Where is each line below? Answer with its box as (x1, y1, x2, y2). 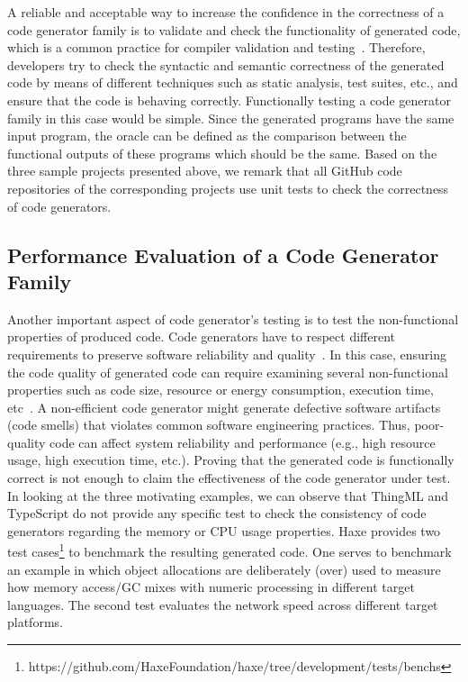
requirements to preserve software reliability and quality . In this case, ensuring (7, 344, 447, 363)
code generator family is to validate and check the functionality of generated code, (7, 20, 461, 39)
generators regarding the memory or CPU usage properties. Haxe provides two (7, 521, 441, 540)
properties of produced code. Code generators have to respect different (7, 327, 395, 346)
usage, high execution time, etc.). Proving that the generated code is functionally (7, 450, 454, 469)
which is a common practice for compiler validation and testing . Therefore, (7, 38, 426, 57)
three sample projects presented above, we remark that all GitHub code (7, 161, 402, 180)
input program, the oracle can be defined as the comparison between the (7, 126, 407, 145)
